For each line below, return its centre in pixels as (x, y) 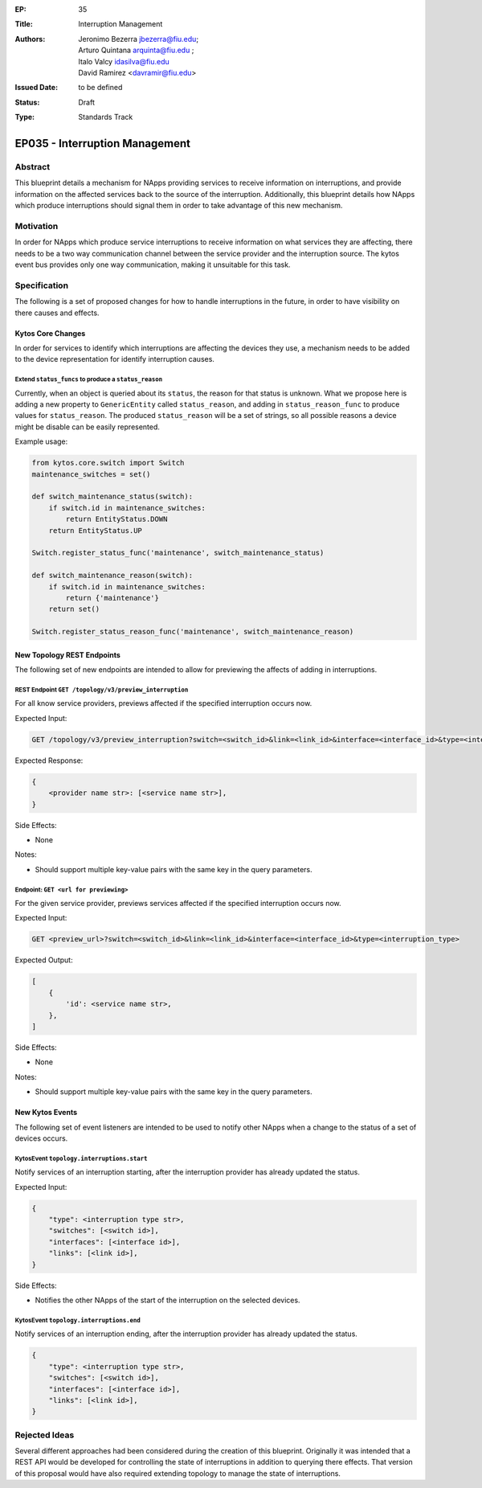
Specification (41, 285)
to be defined (100, 88)
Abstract (33, 166)
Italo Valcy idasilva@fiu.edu (124, 61)
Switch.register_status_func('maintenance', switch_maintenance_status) (178, 553)
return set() (74, 609)
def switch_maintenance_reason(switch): (112, 576)
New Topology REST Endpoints (67, 654)
